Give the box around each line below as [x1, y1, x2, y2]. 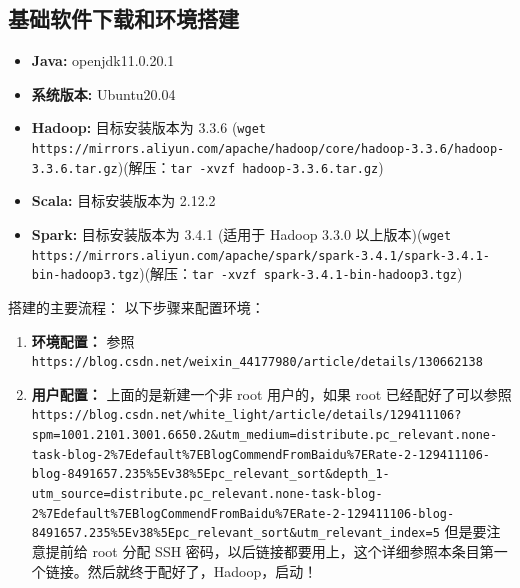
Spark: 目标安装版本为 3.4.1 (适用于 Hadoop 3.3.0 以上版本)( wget [31, 223, 452, 244]
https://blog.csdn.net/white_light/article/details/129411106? [31, 408, 462, 423]
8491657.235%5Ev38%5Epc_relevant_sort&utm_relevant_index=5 [31, 526, 440, 541]
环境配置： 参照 [31, 330, 135, 351]
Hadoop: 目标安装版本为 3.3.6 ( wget [31, 117, 266, 138]
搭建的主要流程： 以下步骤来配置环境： [8, 296, 265, 317]
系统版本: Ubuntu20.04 [31, 83, 176, 104]
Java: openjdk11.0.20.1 [31, 50, 175, 71]
